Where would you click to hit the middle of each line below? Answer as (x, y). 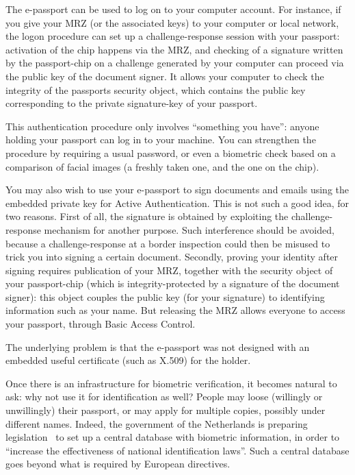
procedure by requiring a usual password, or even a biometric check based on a (171, 153)
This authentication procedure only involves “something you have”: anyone (162, 126)
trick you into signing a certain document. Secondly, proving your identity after (172, 257)
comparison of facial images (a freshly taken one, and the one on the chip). (162, 166)
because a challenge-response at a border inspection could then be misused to (168, 243)
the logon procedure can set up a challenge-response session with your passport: (173, 36)
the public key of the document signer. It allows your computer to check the (165, 76)
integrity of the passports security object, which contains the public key (156, 89)
